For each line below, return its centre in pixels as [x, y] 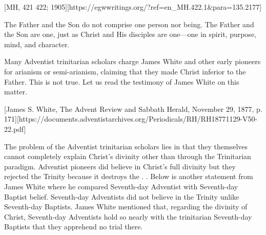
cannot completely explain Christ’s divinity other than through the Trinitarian [128, 156]
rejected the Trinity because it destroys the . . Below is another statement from [129, 176]
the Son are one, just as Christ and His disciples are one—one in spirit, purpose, [130, 34]
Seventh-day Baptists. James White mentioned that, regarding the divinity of [126, 207]
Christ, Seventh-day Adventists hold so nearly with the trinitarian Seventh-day [128, 216]
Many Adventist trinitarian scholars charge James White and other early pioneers [132, 61]
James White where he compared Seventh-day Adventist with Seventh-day [121, 186]
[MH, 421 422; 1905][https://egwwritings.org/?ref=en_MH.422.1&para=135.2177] [133, 7]
